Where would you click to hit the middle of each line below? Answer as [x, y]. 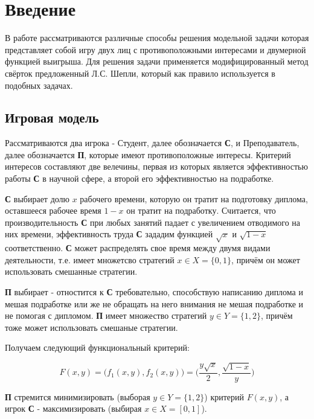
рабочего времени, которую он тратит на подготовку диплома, [194, 198]
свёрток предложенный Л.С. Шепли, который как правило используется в [140, 73]
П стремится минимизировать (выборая [78, 396]
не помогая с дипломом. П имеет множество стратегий [106, 315]
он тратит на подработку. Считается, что [201, 210]
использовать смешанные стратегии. [71, 271]
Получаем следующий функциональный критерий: [97, 347]
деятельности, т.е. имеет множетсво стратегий [90, 259]
